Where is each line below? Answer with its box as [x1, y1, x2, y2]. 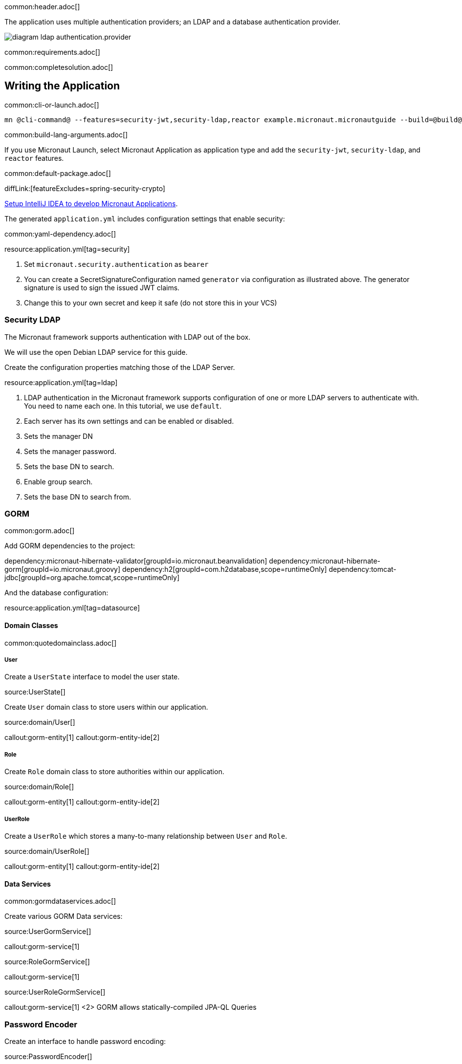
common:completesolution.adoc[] [4, 63, 113, 71]
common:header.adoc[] [4, 2, 80, 11]
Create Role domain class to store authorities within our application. [4, 767, 224, 776]
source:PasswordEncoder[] [4, 1052, 92, 1061]
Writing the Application [4, 80, 120, 92]
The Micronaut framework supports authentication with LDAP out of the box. [4, 332, 251, 341]
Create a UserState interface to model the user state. [4, 673, 180, 681]
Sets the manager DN [24, 432, 93, 440]
